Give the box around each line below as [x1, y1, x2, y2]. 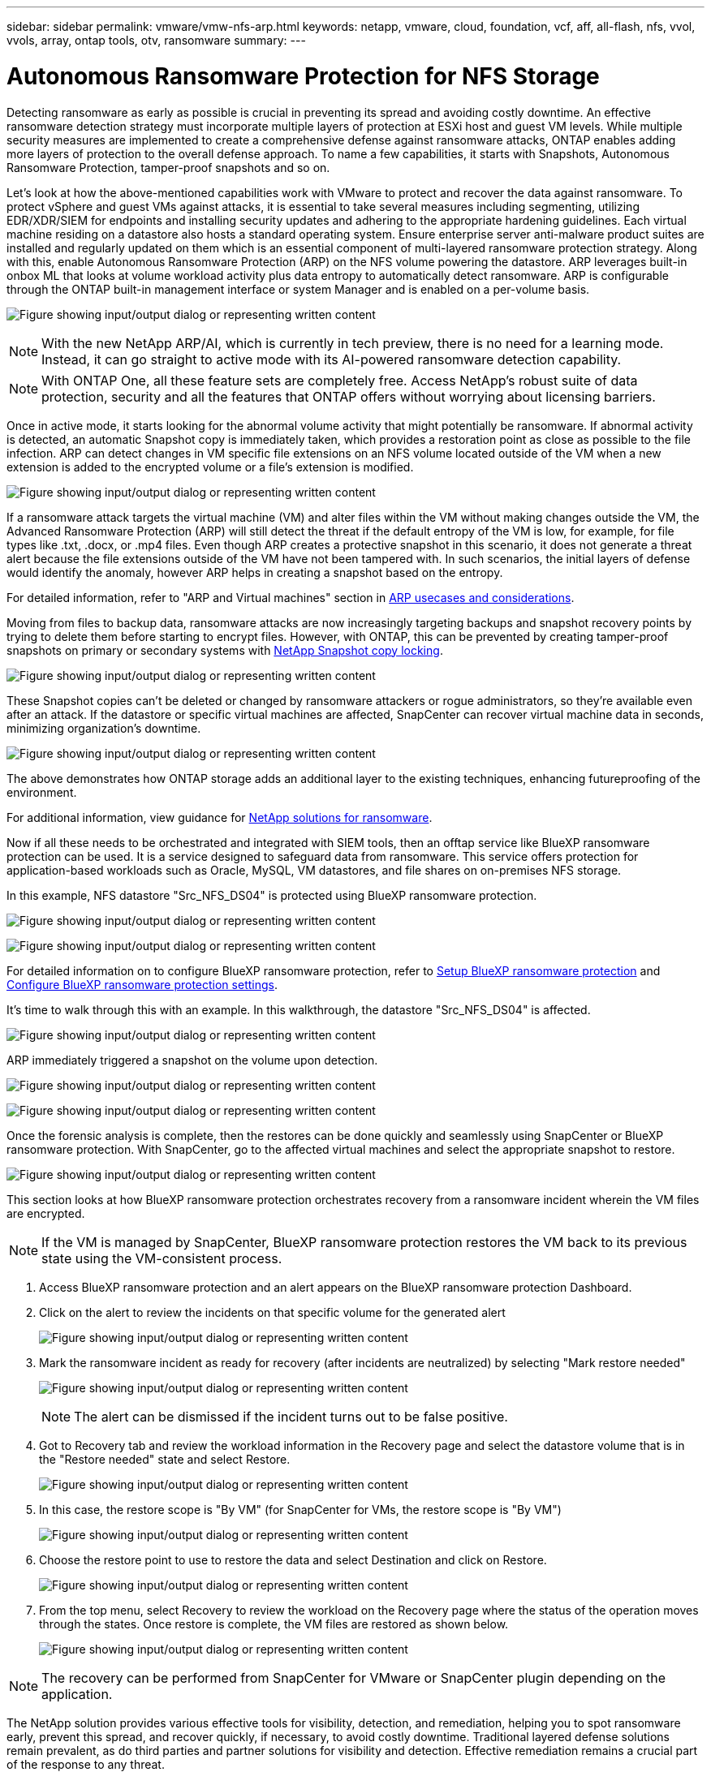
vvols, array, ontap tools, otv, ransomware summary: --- [6, 33, 306, 47]
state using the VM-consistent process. [41, 1249, 282, 1267]
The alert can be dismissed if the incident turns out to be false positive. [74, 1408, 508, 1425]
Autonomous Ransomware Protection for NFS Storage [6, 62, 600, 90]
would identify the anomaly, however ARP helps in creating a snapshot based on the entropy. [6, 565, 503, 579]
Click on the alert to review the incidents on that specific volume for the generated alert [39, 1305, 506, 1319]
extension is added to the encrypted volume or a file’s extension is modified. [6, 459, 414, 474]
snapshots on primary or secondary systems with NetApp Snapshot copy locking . [6, 643, 443, 657]
